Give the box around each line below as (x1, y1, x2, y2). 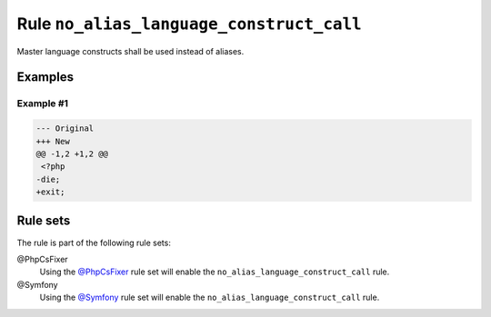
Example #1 (16, 97, 68, 110)
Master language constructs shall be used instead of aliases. (16, 45, 245, 56)
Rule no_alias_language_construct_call (16, 14, 363, 34)
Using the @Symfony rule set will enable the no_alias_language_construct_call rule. (39, 292, 380, 303)
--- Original (35, 124, 95, 134)
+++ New (35, 136, 70, 146)
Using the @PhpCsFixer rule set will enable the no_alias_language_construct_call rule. (39, 266, 390, 277)
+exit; (35, 187, 65, 197)
